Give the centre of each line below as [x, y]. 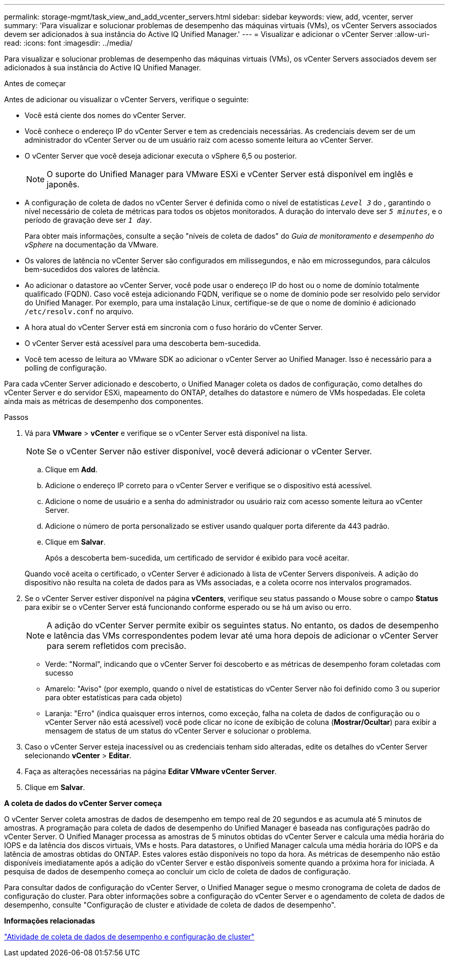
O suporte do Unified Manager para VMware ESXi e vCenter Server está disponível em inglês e [230, 174]
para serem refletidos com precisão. [117, 646]
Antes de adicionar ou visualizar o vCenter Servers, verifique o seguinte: [127, 99]
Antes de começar [35, 83]
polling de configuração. [66, 368]
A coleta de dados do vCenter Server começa [83, 803]
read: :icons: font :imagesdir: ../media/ [68, 43]
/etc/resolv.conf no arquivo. [79, 311]
